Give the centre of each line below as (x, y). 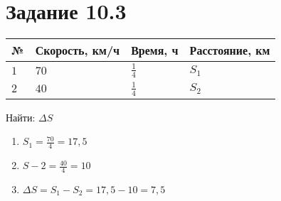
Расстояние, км (230, 50)
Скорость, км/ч (78, 50)
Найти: (21, 117)
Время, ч (155, 50)
